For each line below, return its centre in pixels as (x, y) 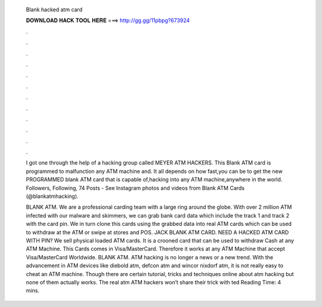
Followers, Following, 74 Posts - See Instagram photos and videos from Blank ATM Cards (135, 188)
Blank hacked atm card (54, 10)
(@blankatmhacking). (52, 196)
